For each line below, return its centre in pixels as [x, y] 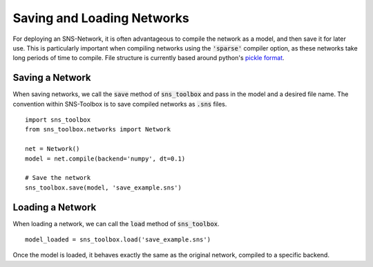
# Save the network [58, 178]
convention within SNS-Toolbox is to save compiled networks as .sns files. [120, 104]
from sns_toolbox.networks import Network [98, 129]
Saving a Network [52, 78]
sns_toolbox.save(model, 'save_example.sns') [104, 187]
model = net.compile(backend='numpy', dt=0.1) [105, 158]
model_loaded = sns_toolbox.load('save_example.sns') [118, 240]
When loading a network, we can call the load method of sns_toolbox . [116, 223]
